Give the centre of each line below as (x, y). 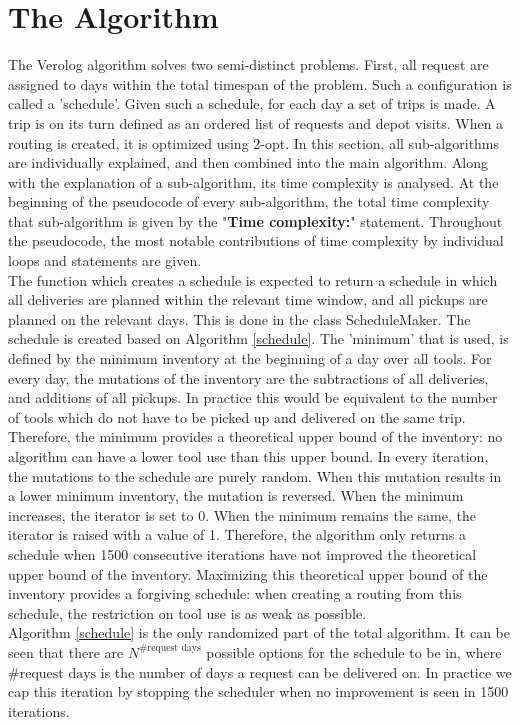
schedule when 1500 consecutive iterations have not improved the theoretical (242, 553)
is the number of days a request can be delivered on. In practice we (306, 671)
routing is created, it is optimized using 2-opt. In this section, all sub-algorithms (254, 142)
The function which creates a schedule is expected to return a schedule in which (253, 279)
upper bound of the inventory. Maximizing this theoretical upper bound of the (248, 573)
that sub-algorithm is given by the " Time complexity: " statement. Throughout (255, 220)
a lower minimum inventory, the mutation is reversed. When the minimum (236, 495)
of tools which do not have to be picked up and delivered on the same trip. (237, 416)
